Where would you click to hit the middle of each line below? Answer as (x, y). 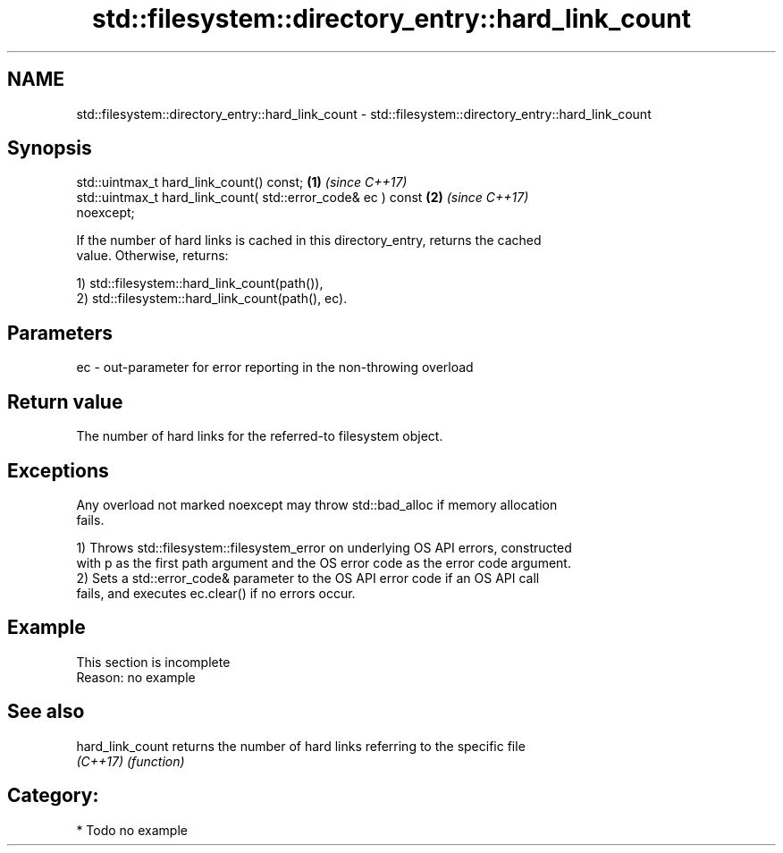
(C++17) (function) (130, 761)
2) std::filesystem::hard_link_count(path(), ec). (212, 299)
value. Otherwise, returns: (152, 256)
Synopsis (50, 148)
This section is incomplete (153, 662)
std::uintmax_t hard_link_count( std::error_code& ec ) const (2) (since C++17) (303, 198)
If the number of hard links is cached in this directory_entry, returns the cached (309, 241)
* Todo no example (132, 830)
